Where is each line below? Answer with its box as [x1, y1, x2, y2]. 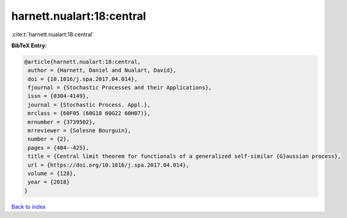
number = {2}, [28, 136, 70, 142]
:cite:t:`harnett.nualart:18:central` [11, 31, 94, 38]
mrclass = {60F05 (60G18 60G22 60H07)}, [28, 110, 151, 117]
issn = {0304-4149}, [28, 93, 90, 99]
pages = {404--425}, [28, 144, 90, 151]
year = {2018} [28, 179, 70, 185]
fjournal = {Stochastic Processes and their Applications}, [28, 84, 212, 91]
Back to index [11, 203, 46, 210]
